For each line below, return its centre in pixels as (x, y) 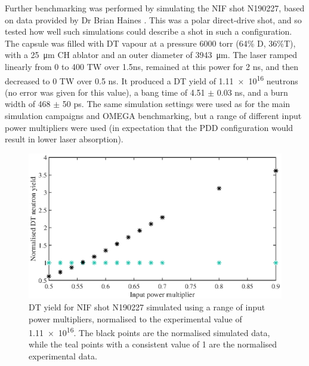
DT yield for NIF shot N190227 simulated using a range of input (147, 306)
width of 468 (28, 104)
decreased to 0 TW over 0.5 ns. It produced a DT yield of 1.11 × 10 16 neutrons (152, 80)
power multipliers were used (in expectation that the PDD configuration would (149, 127)
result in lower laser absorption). (64, 139)
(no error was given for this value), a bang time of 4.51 (105, 92)
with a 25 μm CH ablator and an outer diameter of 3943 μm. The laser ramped (151, 55)
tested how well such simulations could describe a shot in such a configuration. (149, 31)
